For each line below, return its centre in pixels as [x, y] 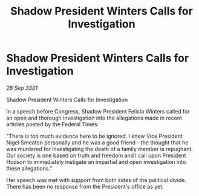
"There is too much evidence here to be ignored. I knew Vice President [95, 136]
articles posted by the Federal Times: [53, 124]
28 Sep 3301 [22, 88]
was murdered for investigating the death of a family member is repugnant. [100, 149]
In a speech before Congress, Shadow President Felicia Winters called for [98, 111]
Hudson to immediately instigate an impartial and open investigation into [96, 161]
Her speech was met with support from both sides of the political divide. [96, 180]
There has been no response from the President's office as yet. [85, 186]
